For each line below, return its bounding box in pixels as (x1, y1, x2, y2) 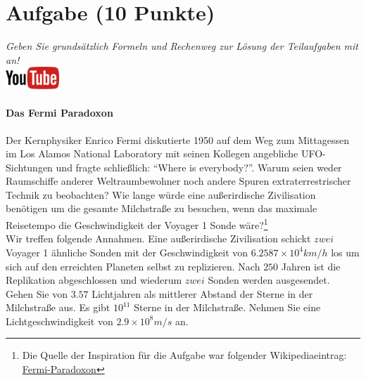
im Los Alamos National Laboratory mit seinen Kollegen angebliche (6, 146, 298, 161)
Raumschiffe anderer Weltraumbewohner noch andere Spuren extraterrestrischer (6, 173, 351, 188)
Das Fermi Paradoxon (6, 105, 113, 120)
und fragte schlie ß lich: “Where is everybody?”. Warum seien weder (56, 159, 342, 174)
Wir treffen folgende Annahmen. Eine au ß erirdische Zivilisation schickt (6, 231, 311, 246)
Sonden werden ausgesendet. (208, 273, 330, 287)
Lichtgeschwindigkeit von (6, 313, 113, 328)
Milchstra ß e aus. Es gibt (6, 300, 111, 315)
